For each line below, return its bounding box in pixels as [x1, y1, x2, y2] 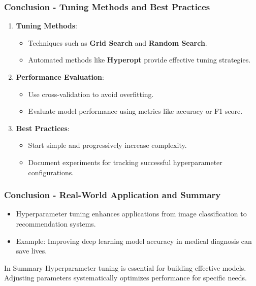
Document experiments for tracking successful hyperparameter [28, 156, 222, 167]
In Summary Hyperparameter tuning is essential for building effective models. [4, 262, 246, 273]
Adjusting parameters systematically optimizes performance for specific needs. [4, 272, 247, 283]
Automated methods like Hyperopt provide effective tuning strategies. [28, 54, 251, 65]
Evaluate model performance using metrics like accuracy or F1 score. [28, 106, 243, 116]
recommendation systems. [16, 218, 96, 229]
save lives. [16, 245, 47, 256]
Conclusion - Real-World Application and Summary [4, 188, 221, 201]
